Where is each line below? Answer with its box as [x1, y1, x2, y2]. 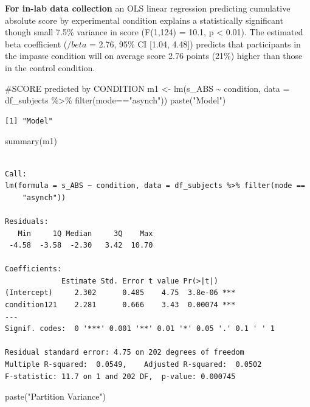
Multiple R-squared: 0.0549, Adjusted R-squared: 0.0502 [5, 360, 262, 369]
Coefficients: [5, 265, 62, 274]
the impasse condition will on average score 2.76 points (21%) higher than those [5, 49, 303, 62]
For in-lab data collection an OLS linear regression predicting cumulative [5, 2, 291, 14]
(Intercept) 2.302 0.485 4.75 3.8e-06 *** [5, 288, 236, 297]
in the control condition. [5, 61, 95, 74]
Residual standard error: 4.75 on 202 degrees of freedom [5, 348, 244, 357]
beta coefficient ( [5, 37, 67, 50]
